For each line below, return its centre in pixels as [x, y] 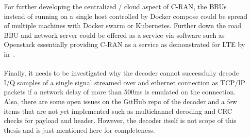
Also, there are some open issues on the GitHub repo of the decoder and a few [121, 101]
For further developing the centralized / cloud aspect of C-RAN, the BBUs [115, 6]
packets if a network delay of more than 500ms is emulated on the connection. [120, 92]
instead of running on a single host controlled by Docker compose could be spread [126, 16]
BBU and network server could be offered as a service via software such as [114, 35]
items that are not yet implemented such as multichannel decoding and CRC [118, 111]
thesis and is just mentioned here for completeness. [80, 130]
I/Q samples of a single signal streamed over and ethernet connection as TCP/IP [125, 82]
